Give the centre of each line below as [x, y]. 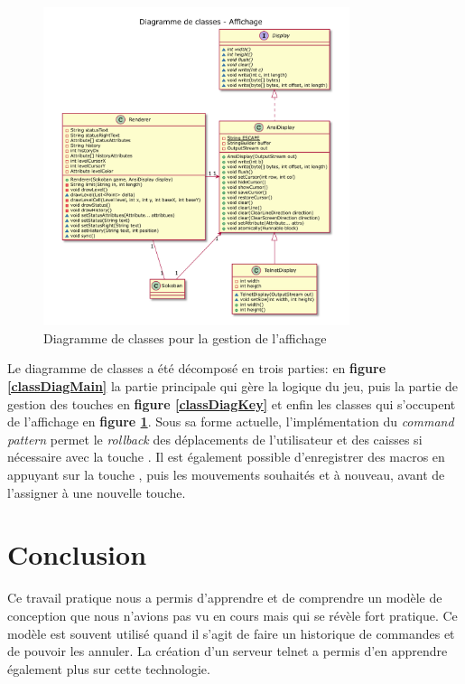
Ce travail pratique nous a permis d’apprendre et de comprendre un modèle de [225, 598]
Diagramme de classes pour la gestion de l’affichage [185, 337]
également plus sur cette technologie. [109, 668]
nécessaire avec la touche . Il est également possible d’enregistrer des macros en [226, 457]
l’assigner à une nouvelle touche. [97, 492]
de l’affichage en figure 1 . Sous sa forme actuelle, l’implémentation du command [231, 422]
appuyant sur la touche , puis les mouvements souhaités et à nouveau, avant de [226, 474]
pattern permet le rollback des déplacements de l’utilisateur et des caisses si [215, 439]
